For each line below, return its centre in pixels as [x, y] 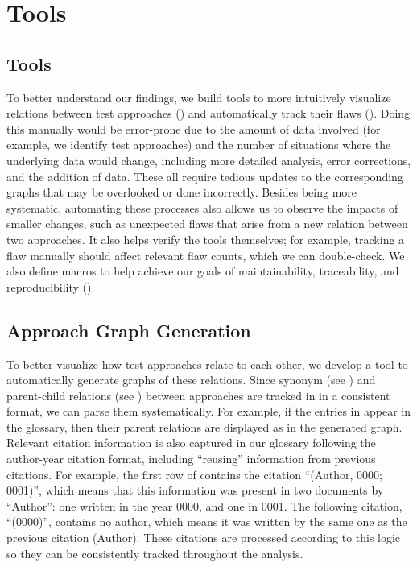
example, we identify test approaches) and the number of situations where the [199, 145]
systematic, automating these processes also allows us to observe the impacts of [202, 207]
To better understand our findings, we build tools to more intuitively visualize [199, 97]
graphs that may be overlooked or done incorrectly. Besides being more [182, 192]
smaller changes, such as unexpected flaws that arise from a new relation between [207, 223]
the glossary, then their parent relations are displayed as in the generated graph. [204, 426]
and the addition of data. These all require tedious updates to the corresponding [205, 176]
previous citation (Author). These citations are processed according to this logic [204, 538]
